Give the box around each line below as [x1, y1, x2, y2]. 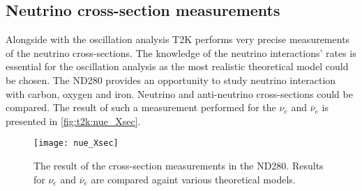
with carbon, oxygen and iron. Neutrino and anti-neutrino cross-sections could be [6, 86, 353, 101]
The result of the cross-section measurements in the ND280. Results [33, 158, 324, 173]
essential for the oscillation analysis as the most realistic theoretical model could [6, 59, 349, 74]
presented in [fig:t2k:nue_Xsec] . [6, 113, 141, 128]
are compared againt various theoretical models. [91, 172, 296, 186]
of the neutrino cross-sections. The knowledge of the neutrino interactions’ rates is [6, 45, 356, 60]
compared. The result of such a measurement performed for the [6, 100, 276, 115]
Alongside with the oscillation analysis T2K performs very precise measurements [6, 32, 350, 47]
